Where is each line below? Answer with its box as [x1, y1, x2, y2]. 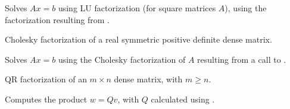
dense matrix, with [114, 73, 183, 85]
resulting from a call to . [197, 53, 286, 65]
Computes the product [5, 92, 88, 105]
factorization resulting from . [5, 13, 110, 25]
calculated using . [151, 92, 215, 105]
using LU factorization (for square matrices [58, 2, 216, 14]
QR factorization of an [5, 73, 87, 85]
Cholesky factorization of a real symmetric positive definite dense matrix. [5, 33, 272, 46]
